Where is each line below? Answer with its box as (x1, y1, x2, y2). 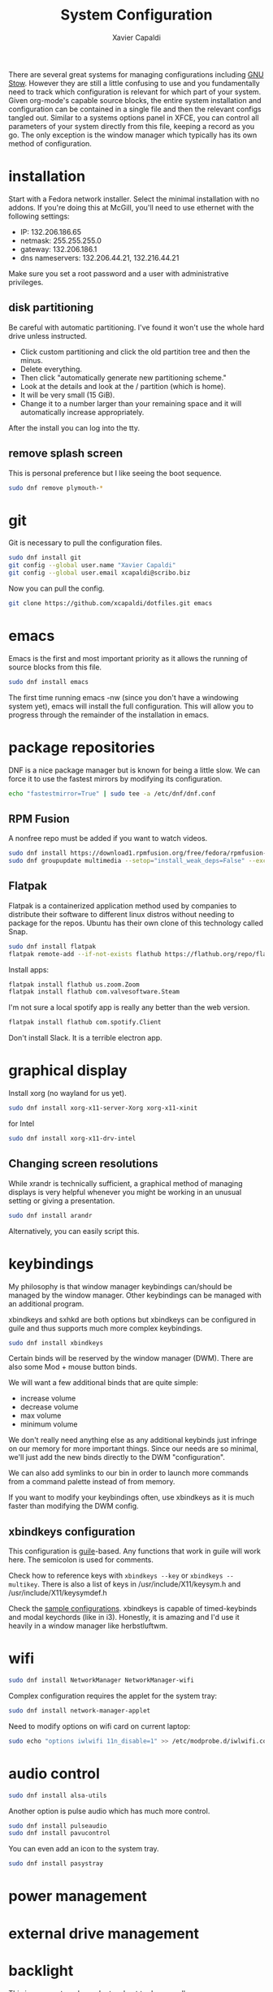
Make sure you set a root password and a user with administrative (8, 268, 229, 278)
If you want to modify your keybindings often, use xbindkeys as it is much (8, 1492, 254, 1502)
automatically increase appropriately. (19, 407, 145, 417)
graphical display (8, 1062, 128, 1080)
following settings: (8, 211, 71, 221)
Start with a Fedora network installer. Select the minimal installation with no (8, 193, 260, 204)
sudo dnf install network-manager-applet (8, 1707, 151, 1715)
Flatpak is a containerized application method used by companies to (8, 900, 237, 911)
